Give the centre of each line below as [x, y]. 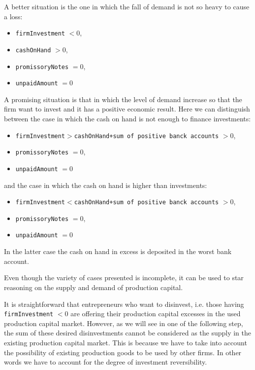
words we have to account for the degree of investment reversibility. [106, 362]
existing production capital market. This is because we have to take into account [126, 342]
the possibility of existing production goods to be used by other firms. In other [123, 352]
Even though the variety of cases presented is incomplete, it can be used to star [124, 277]
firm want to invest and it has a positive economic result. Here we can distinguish [127, 109]
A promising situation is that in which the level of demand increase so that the [123, 99]
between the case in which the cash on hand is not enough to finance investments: [127, 118]
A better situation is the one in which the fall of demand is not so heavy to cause [127, 6]
